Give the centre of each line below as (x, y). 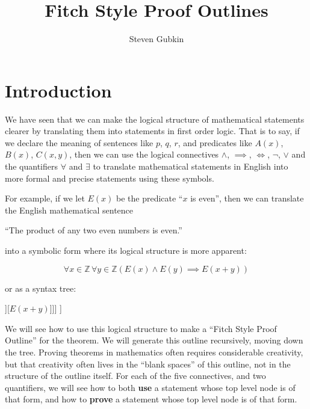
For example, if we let (45, 198)
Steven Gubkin (157, 39)
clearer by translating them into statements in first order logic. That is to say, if (152, 131)
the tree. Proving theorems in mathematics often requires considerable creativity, (154, 352)
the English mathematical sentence (69, 210)
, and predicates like (215, 142)
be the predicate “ (149, 198)
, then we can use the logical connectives (144, 154)
